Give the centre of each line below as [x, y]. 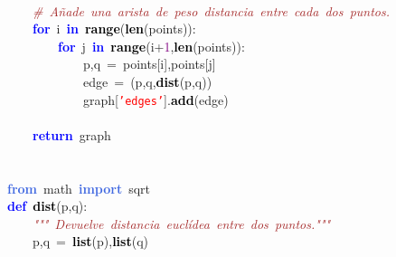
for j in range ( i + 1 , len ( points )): [151, 46]
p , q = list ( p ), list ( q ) [90, 241]
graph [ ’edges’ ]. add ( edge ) [156, 99]
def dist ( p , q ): [47, 206]
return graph [72, 134]
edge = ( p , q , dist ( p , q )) [147, 81]
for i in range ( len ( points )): [114, 29]
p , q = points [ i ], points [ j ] [149, 64]
